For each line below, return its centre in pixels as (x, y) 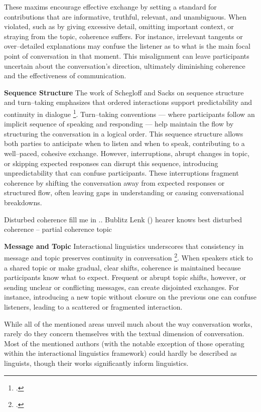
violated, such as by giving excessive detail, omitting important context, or (119, 26)
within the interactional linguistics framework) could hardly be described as (120, 353)
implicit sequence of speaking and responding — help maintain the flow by (119, 124)
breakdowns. (23, 202)
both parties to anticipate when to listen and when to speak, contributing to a (124, 143)
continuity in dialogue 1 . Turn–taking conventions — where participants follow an (129, 113)
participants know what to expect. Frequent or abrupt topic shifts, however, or (125, 277)
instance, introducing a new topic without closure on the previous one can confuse (130, 297)
